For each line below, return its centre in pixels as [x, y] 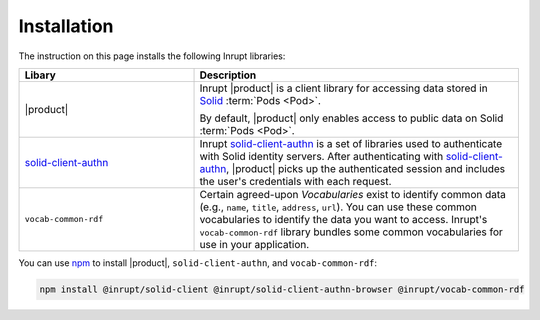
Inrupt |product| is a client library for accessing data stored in [344, 88]
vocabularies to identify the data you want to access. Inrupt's [343, 219]
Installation [66, 26]
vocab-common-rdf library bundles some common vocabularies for [351, 232]
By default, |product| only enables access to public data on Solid [351, 118]
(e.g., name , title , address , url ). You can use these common [338, 207]
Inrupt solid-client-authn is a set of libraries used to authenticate [351, 143]
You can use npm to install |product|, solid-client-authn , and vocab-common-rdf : [198, 262]
